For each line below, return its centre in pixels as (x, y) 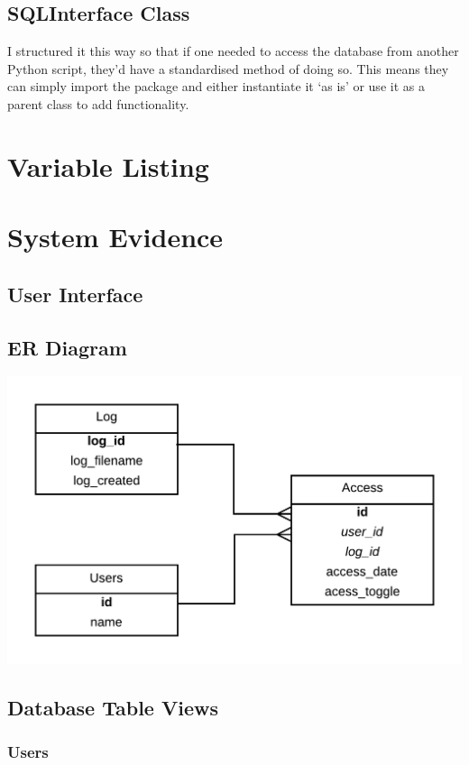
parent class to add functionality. (98, 103)
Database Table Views (113, 707)
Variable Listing (108, 166)
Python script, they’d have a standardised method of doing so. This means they (228, 68)
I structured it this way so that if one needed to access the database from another (233, 51)
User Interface (75, 294)
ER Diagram (67, 347)
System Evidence (115, 237)
